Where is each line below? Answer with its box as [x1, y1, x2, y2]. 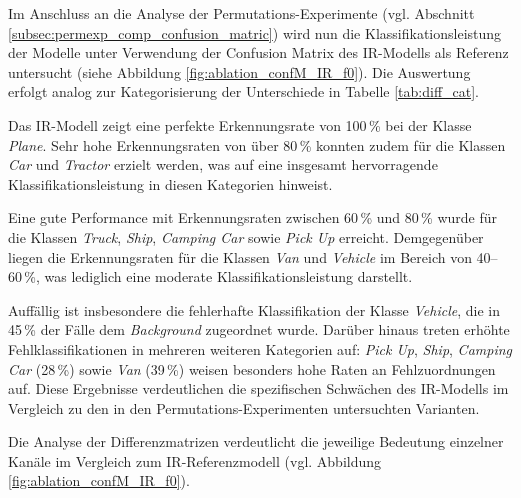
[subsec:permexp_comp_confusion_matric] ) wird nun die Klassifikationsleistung [8, 22, 502, 43]
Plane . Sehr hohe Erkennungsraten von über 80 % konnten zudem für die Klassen [8, 134, 506, 155]
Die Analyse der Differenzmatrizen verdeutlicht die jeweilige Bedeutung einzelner [8, 431, 504, 452]
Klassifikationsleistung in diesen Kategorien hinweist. [8, 173, 333, 194]
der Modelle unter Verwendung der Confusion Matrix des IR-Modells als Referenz [8, 42, 509, 63]
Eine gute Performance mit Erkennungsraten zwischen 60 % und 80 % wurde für [8, 207, 498, 228]
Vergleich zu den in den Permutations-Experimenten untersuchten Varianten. [8, 397, 480, 418]
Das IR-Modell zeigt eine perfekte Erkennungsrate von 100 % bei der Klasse [8, 114, 472, 135]
